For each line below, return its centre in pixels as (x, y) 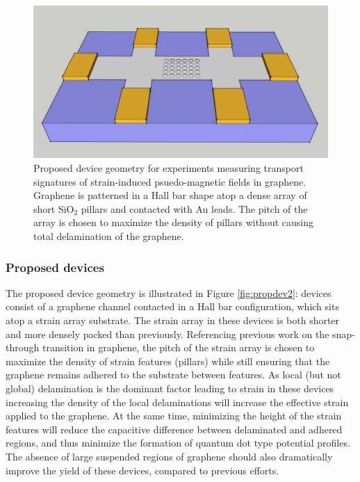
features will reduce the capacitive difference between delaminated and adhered (174, 429)
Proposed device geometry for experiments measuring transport (169, 168)
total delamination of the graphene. (109, 236)
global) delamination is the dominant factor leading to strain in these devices (170, 388)
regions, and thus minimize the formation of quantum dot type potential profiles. (178, 443)
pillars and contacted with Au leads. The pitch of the (194, 208)
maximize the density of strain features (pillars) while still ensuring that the (168, 361)
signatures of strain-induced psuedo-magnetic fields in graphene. (170, 181)
